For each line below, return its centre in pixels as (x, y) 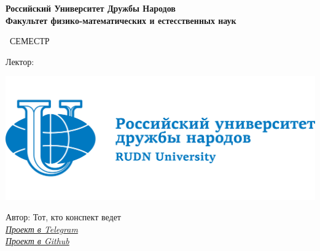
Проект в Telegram (42, 229)
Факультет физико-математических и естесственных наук (121, 20)
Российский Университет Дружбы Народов (91, 8)
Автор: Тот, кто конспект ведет (63, 217)
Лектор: (20, 61)
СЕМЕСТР (29, 41)
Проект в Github (37, 241)
